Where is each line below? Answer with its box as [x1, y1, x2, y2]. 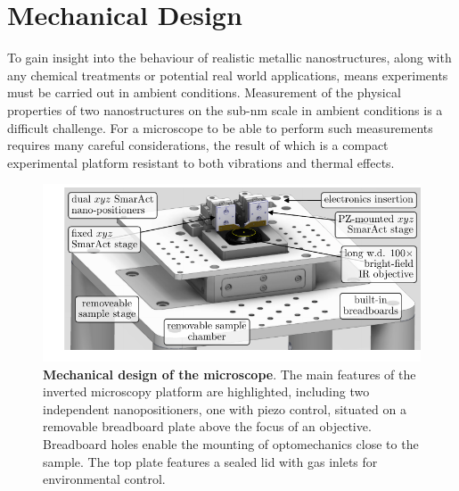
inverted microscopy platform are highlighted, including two [43, 382, 370, 401]
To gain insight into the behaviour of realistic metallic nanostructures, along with [7, 48, 452, 67]
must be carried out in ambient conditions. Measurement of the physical [7, 83, 401, 102]
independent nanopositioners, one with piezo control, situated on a [43, 399, 406, 418]
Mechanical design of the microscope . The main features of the [43, 364, 416, 383]
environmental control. [43, 470, 166, 488]
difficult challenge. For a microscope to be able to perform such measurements [7, 118, 433, 137]
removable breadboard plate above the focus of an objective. [43, 417, 372, 436]
